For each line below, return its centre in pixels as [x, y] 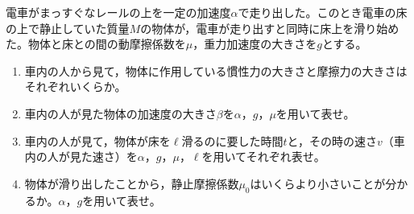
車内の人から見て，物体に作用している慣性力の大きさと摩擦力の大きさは [216, 70]
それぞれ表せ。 [286, 156]
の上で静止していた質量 [68, 28]
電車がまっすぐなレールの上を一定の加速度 [118, 12]
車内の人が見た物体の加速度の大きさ [120, 113]
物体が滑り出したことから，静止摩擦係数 [132, 183]
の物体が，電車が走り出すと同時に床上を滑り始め [270, 28]
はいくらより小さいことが [318, 183]
